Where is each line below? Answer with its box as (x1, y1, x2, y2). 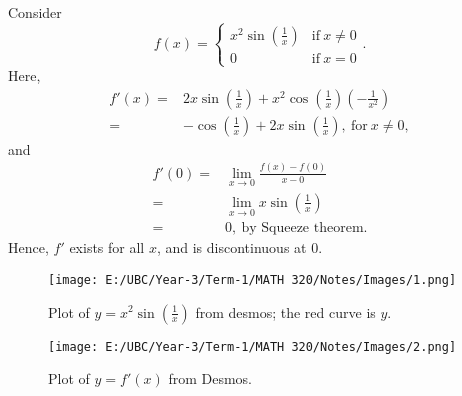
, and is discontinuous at (156, 237, 307, 258)
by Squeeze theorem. (241, 221, 368, 236)
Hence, (8, 237, 49, 258)
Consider (8, 2, 62, 22)
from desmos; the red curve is (195, 301, 376, 322)
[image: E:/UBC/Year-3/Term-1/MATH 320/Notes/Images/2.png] (48, 339, 457, 354)
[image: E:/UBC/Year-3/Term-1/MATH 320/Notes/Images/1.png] (48, 272, 457, 287)
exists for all (69, 237, 145, 258)
